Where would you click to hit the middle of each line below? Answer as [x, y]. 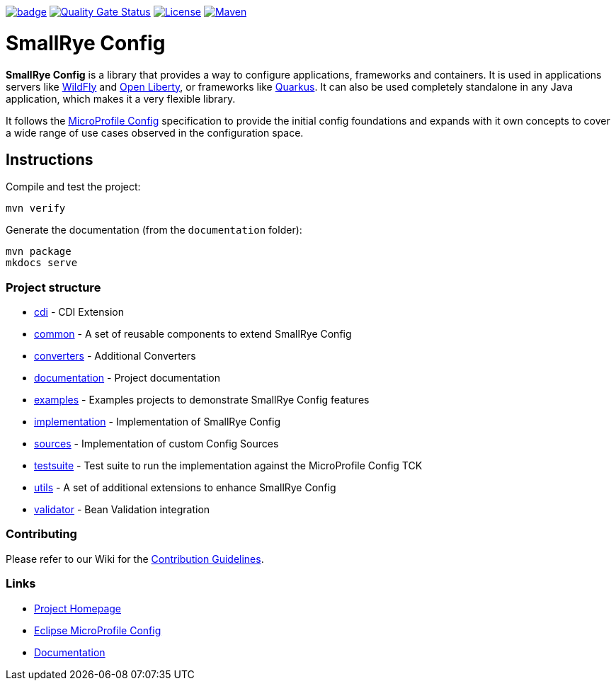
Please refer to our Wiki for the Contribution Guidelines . [135, 559]
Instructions [50, 159]
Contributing [41, 534]
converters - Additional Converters [115, 356]
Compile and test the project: [73, 187]
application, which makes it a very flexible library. [121, 98]
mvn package [39, 252]
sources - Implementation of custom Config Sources [156, 444]
